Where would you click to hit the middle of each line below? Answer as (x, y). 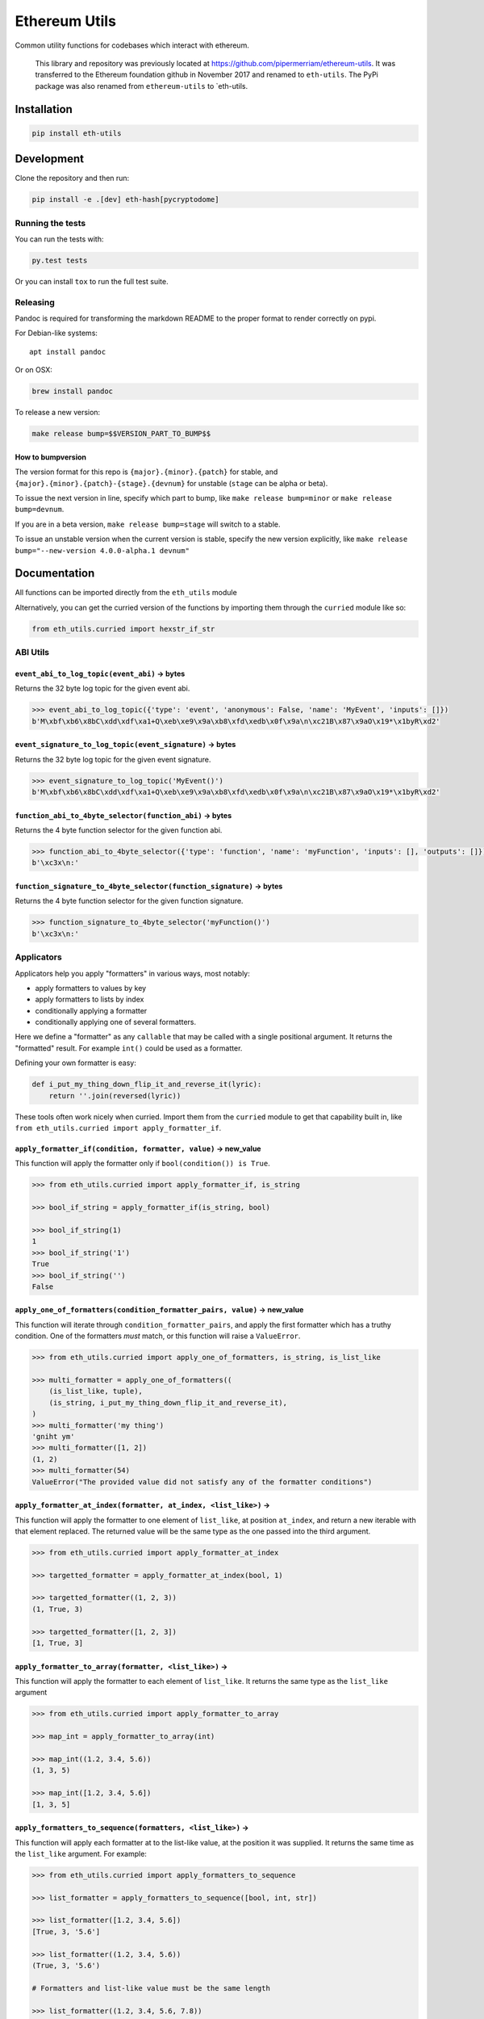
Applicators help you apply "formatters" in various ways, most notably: (132, 973)
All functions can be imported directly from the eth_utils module (126, 593)
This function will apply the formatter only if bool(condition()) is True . (142, 1164)
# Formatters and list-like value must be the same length (151, 1988)
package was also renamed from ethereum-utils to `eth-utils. (142, 86)
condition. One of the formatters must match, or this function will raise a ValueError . (158, 1336)
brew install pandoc (72, 391)
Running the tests (50, 223)
